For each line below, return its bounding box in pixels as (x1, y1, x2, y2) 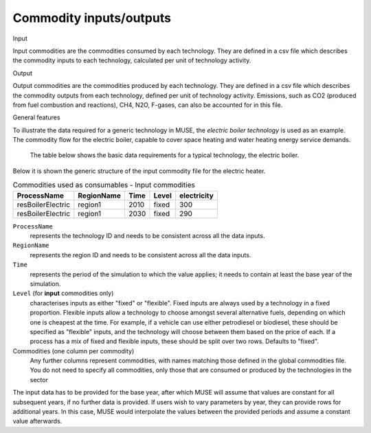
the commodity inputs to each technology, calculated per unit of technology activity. (12, 56, 251, 65)
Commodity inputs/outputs (12, 10, 172, 25)
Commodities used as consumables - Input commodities (12, 180, 195, 190)
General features (12, 113, 60, 121)
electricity (179, 191, 214, 200)
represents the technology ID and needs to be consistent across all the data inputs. (30, 232, 265, 239)
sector (30, 375, 48, 384)
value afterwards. (12, 417, 63, 425)
